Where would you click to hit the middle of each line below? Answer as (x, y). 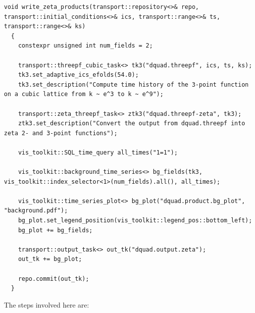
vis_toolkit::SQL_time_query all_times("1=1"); (98, 152)
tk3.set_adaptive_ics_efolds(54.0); (78, 75)
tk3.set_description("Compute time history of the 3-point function (133, 84)
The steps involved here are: (47, 304)
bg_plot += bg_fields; (55, 230)
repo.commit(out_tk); (53, 279)
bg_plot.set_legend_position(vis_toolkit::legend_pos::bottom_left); (135, 221)
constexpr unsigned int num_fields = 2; (85, 46)
